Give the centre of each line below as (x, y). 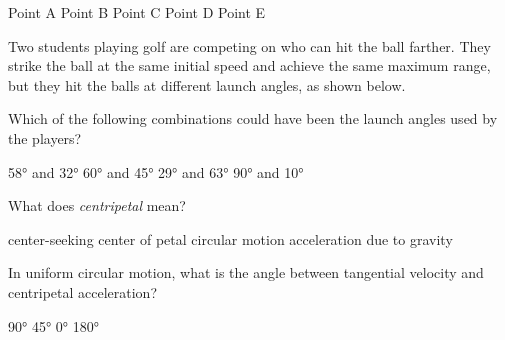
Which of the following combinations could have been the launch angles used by (253, 118)
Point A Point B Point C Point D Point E (137, 12)
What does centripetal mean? (97, 205)
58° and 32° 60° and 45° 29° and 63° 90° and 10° (156, 171)
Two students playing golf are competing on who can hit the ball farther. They (249, 45)
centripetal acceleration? (83, 291)
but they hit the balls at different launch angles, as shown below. (207, 84)
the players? (45, 137)
